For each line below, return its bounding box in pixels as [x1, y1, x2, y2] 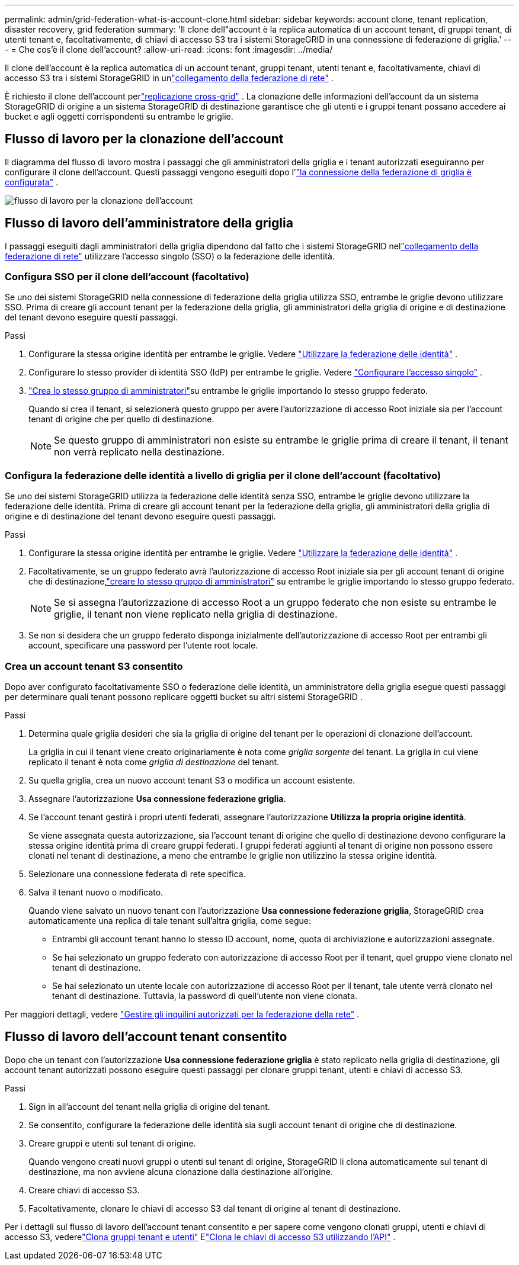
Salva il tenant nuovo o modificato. [28, 887, 164, 897]
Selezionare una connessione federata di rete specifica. [28, 868, 246, 879]
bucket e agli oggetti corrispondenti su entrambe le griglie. [5, 111, 233, 121]
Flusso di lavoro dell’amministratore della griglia [5, 216, 293, 231]
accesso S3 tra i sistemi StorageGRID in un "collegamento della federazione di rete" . [5, 73, 334, 83]
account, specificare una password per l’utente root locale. [28, 640, 258, 651]
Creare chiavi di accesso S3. [28, 1184, 140, 1195]
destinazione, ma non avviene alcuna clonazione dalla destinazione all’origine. [28, 1166, 333, 1177]
